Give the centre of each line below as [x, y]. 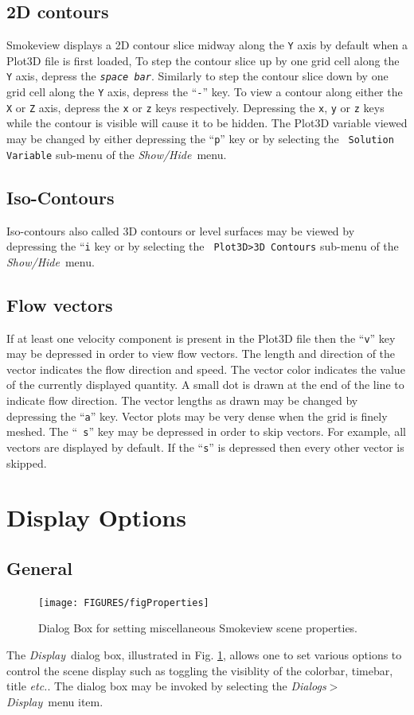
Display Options [96, 517]
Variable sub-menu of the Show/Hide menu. [117, 154]
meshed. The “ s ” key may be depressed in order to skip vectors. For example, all [206, 431]
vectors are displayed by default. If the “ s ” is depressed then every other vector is [205, 447]
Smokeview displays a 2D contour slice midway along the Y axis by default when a [207, 45]
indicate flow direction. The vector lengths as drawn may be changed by [182, 400]
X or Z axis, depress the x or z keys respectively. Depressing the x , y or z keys [195, 107]
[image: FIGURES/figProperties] [124, 602]
